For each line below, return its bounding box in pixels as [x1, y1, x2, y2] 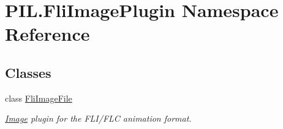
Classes [5, 63, 51, 82]
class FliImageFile [5, 91, 72, 104]
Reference [5, 21, 90, 46]
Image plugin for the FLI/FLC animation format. [5, 112, 192, 125]
